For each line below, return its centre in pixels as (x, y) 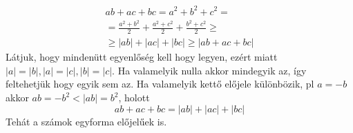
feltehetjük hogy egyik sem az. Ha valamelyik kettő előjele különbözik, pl (160, 84)
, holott (134, 98)
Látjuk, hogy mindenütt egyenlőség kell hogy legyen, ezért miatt (142, 57)
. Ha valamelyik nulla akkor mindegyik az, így (209, 70)
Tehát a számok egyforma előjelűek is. (86, 121)
